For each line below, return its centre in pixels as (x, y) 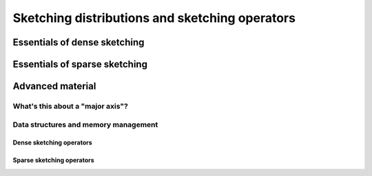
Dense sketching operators (52, 143)
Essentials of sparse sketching (80, 64)
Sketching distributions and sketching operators (154, 18)
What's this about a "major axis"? (71, 106)
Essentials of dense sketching (79, 42)
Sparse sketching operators (53, 160)
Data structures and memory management (85, 124)
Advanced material (54, 86)
